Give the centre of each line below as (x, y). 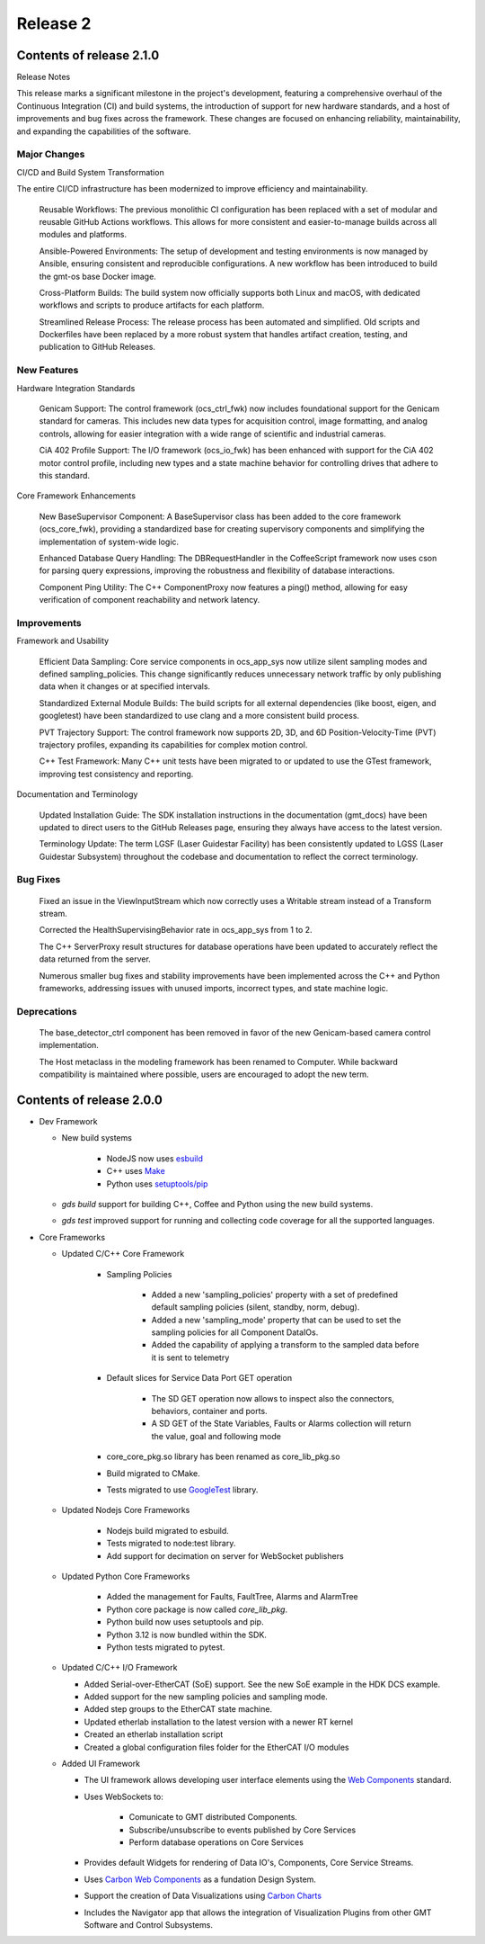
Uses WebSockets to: (123, 1796)
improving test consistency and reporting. (116, 774)
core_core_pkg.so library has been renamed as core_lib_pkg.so (223, 1456)
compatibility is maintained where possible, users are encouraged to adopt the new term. (204, 1074)
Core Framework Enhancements (76, 496)
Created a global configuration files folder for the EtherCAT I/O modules (216, 1747)
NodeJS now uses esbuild (155, 1158)
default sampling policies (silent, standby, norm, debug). (256, 1307)
